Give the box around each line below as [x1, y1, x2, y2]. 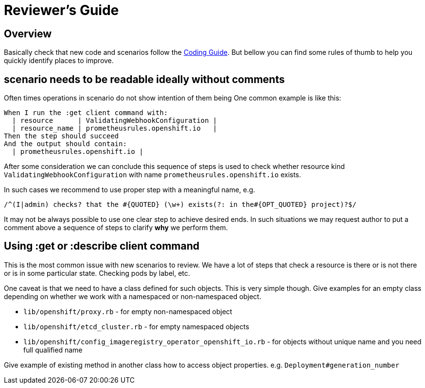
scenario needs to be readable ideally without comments [4, 73, 285, 85]
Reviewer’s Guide [4, 2, 119, 18]
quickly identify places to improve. [4, 56, 114, 65]
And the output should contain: [4, 140, 127, 148]
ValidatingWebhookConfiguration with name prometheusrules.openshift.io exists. [4, 170, 301, 179]
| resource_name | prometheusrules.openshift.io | [12, 124, 217, 133]
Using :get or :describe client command [4, 240, 199, 253]
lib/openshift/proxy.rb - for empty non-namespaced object [23, 307, 232, 316]
